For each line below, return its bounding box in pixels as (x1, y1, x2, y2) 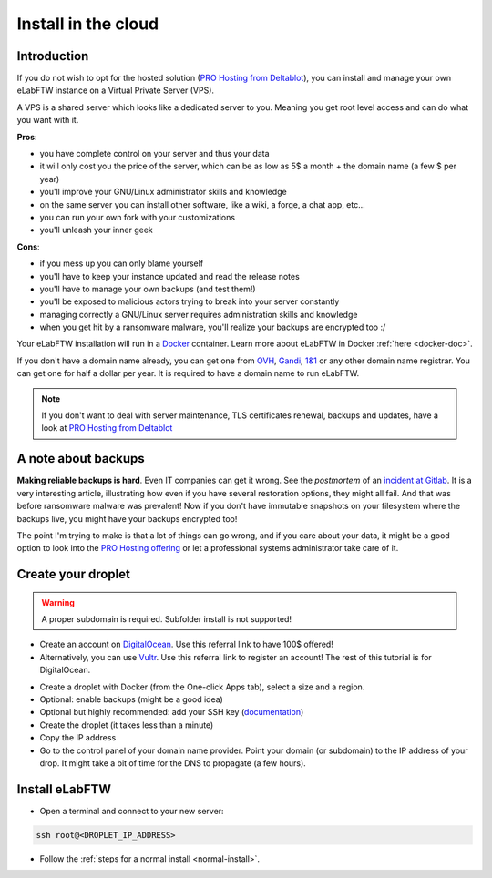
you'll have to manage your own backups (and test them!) (39, 283, 256, 294)
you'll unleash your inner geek (39, 224, 154, 236)
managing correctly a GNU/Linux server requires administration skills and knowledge (39, 309, 358, 320)
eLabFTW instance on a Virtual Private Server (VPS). (16, 85, 214, 96)
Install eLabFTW (16, 781, 112, 797)
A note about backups (16, 451, 145, 466)
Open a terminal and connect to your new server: (39, 805, 224, 816)
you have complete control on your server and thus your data (39, 148, 270, 159)
